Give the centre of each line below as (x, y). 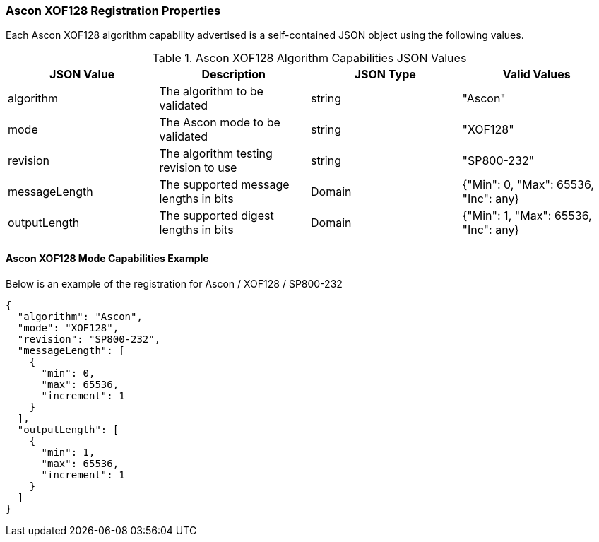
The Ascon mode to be (220, 123)
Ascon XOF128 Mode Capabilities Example (107, 258)
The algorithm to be (211, 92)
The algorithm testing (216, 154)
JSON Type (385, 75)
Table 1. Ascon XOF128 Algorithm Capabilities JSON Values (309, 58)
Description (233, 75)
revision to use (198, 168)
